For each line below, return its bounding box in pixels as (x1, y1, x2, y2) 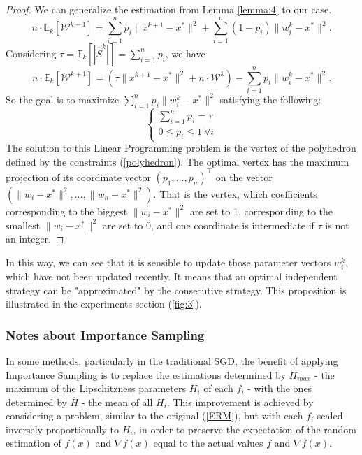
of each (203, 381, 233, 396)
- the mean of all (81, 394, 153, 409)
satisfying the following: (219, 92, 321, 106)
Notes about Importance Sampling (6, 326, 205, 343)
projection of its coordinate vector (6, 169, 151, 184)
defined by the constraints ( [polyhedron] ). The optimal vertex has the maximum (6, 154, 349, 168)
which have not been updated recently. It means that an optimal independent (6, 268, 338, 283)
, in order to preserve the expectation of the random (133, 421, 357, 436)
